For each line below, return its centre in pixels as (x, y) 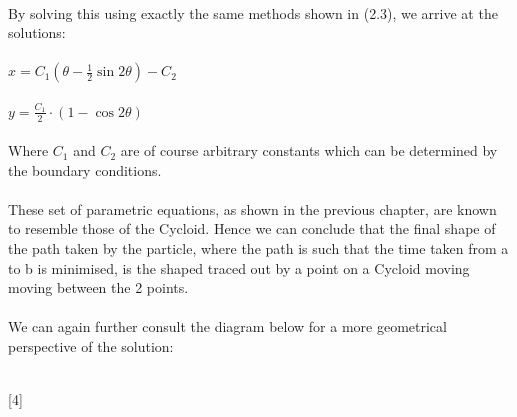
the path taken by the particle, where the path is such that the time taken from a (258, 248)
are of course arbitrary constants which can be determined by (309, 150)
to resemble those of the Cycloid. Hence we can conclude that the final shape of (252, 228)
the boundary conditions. (85, 169)
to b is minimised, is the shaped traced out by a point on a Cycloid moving (239, 267)
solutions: (37, 32)
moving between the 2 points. (98, 287)
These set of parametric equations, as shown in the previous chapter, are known (252, 208)
